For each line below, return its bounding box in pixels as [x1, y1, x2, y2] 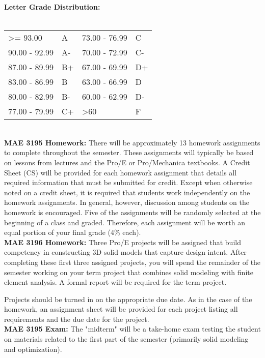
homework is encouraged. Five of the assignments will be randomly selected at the [4, 206, 261, 217]
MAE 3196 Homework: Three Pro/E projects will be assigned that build [4, 236, 241, 247]
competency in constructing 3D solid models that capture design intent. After [4, 247, 247, 257]
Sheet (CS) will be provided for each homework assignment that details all [4, 167, 237, 177]
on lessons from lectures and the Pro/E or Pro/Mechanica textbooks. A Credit [4, 157, 250, 167]
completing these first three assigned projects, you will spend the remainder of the [4, 256, 261, 267]
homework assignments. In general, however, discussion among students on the [4, 197, 249, 207]
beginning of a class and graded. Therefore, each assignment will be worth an [4, 217, 245, 227]
